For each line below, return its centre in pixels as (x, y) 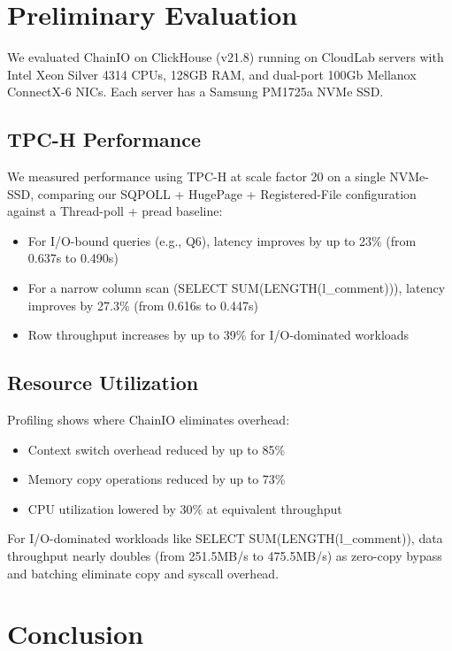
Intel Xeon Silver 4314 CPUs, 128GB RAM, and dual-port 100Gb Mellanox (212, 74)
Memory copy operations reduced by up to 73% (157, 479)
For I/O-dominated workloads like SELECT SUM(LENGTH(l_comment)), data (225, 538)
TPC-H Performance (104, 139)
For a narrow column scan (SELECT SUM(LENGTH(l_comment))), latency (237, 288)
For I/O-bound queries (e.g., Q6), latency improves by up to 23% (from (222, 240)
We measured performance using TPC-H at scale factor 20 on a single (196, 176)
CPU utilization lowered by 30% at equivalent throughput (185, 508)
